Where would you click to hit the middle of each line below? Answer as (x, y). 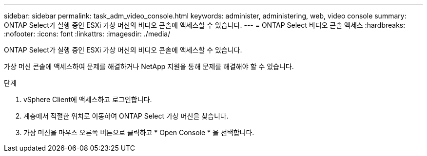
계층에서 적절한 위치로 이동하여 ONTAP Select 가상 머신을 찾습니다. (126, 116)
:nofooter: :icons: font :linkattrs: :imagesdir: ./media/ (87, 34)
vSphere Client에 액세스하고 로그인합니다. (88, 99)
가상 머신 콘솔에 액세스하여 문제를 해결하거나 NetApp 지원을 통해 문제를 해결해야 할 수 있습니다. (149, 66)
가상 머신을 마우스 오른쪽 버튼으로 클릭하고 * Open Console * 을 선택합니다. (139, 132)
